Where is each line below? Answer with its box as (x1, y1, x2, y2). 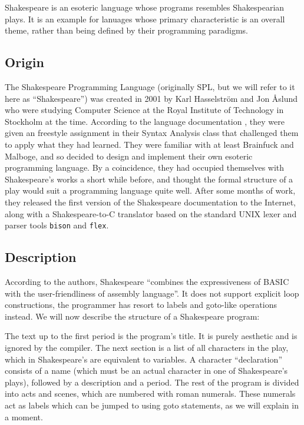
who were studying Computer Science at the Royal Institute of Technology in (5, 104, 284, 116)
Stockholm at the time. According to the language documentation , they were (5, 115, 285, 127)
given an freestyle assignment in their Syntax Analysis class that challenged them (5, 127, 299, 139)
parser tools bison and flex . (5, 219, 109, 231)
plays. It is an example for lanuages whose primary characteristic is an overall (5, 12, 285, 25)
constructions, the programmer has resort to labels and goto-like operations (5, 298, 277, 311)
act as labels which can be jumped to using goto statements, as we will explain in (5, 399, 299, 411)
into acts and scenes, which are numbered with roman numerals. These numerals (5, 387, 296, 400)
